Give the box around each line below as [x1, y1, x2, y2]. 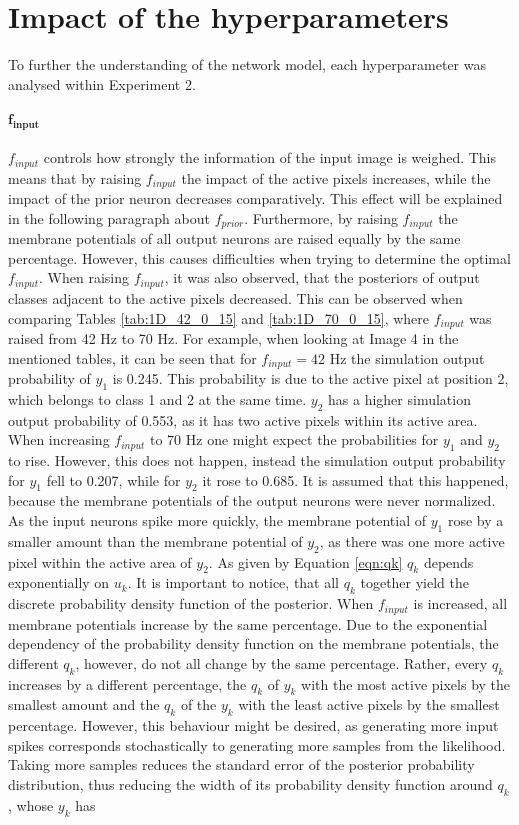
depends [423, 551, 474, 572]
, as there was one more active [319, 530, 505, 551]
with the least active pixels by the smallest [238, 694, 500, 715]
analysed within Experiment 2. [8, 73, 196, 94]
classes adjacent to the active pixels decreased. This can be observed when [8, 287, 463, 308]
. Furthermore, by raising [244, 207, 398, 228]
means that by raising [8, 167, 142, 188]
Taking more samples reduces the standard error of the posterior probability [8, 754, 475, 775]
